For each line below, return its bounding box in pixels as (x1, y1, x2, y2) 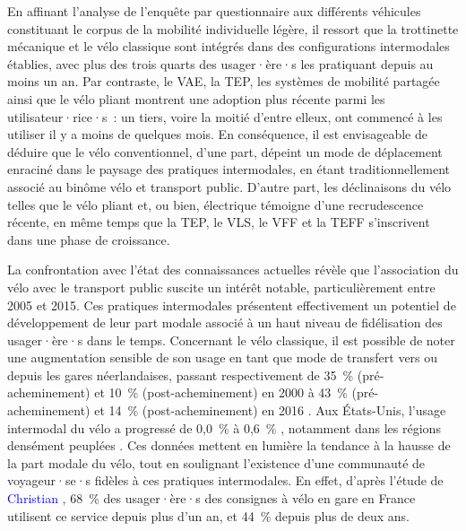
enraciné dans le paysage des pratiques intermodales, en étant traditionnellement (7, 160, 451, 178)
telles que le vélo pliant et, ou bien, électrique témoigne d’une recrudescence (7, 195, 424, 213)
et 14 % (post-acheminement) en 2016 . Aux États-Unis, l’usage (94, 401, 446, 420)
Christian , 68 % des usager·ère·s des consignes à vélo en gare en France (7, 489, 416, 508)
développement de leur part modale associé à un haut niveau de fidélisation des (7, 313, 443, 332)
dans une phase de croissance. (7, 230, 170, 248)
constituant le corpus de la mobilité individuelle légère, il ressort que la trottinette (7, 19, 459, 38)
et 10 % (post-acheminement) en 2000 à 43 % (94, 383, 348, 402)
